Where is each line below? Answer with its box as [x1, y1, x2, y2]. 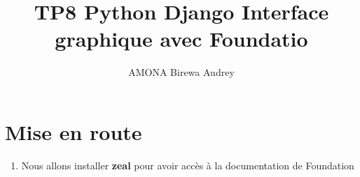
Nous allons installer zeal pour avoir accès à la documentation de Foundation [21, 157, 354, 172]
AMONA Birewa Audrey [128, 65, 235, 79]
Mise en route [5, 117, 142, 146]
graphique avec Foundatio [55, 24, 308, 53]
